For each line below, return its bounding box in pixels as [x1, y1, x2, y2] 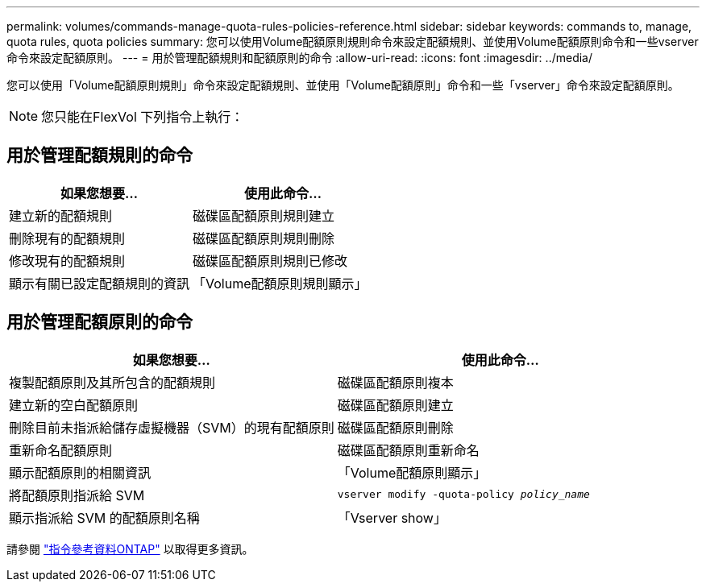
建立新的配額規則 [9, 207, 113, 224]
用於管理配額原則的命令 [6, 312, 193, 333]
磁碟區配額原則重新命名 [337, 441, 480, 458]
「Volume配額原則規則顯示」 [193, 275, 368, 292]
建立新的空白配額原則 [9, 396, 139, 413]
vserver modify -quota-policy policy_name [337, 488, 590, 501]
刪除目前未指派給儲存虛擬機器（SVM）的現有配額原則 [9, 419, 334, 436]
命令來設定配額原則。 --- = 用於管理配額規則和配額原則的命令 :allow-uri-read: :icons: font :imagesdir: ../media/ [6, 51, 593, 64]
